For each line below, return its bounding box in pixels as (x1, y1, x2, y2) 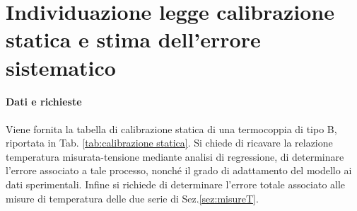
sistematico (6, 52, 116, 81)
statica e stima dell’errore (6, 25, 261, 54)
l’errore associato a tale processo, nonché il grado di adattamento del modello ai (6, 163, 352, 178)
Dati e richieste (6, 94, 82, 109)
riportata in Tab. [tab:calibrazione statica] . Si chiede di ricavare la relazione (6, 135, 333, 150)
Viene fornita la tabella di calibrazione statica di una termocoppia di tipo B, (6, 121, 337, 136)
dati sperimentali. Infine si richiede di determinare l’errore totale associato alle (6, 176, 346, 191)
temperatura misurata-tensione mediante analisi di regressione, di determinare (6, 149, 344, 164)
